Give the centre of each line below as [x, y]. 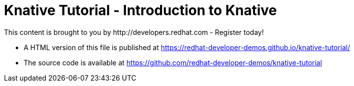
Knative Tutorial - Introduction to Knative [141, 10]
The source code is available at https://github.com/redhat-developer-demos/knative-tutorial [173, 62]
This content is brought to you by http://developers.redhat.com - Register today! [134, 32]
